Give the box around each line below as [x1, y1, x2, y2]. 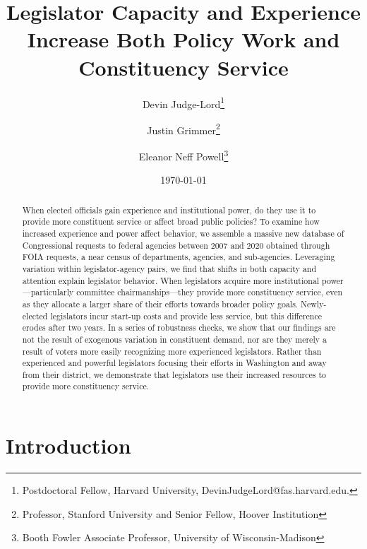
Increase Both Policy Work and [27, 25, 340, 54]
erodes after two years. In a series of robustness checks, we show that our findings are [22, 321, 336, 333]
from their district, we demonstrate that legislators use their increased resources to [22, 368, 326, 380]
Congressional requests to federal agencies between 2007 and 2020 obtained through [22, 239, 330, 251]
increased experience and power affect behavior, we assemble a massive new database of [22, 227, 344, 239]
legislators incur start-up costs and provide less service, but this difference [50, 309, 322, 321]
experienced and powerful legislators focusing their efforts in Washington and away [22, 357, 327, 369]
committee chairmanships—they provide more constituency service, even [76, 286, 343, 298]
